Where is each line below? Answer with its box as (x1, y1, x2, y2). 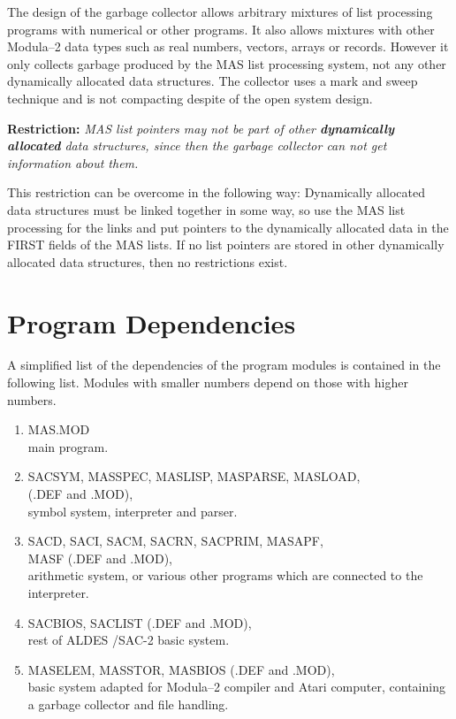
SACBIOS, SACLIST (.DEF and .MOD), (27, 613, 252, 631)
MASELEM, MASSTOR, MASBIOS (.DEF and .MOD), (27, 660, 335, 678)
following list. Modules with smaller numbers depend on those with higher (7, 373, 408, 392)
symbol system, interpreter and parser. (27, 501, 238, 520)
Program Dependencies (7, 304, 296, 340)
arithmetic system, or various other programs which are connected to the (27, 566, 423, 585)
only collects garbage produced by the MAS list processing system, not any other (7, 54, 446, 73)
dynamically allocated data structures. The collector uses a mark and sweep (7, 72, 418, 90)
